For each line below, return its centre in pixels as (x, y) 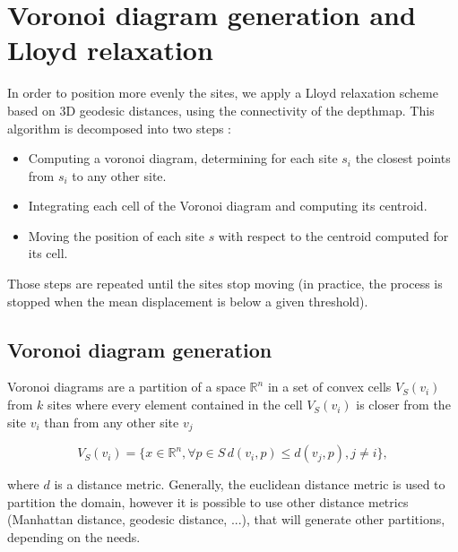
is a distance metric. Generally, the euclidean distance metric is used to (250, 484)
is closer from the (403, 405)
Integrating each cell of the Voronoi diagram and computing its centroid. (228, 206)
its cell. (48, 253)
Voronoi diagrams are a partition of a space (126, 387)
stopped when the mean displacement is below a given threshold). (188, 301)
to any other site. (119, 175)
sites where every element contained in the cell (175, 405)
